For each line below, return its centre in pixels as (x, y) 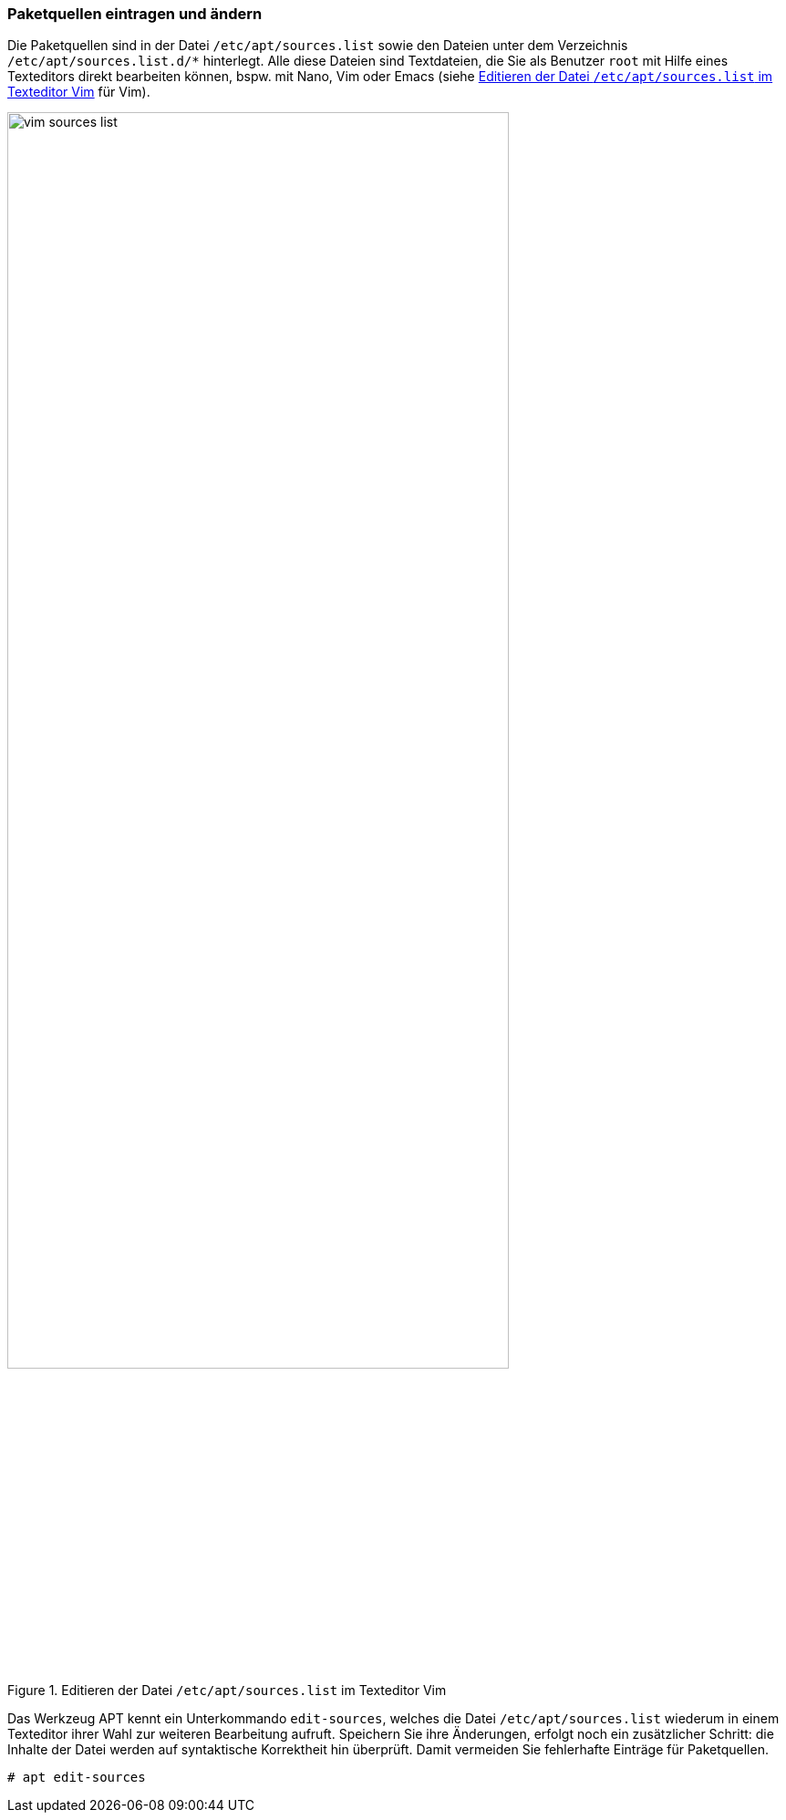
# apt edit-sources (77, 1777)
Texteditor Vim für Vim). (79, 92)
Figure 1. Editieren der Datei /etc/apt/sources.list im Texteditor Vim (227, 1690)
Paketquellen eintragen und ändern (135, 14)
